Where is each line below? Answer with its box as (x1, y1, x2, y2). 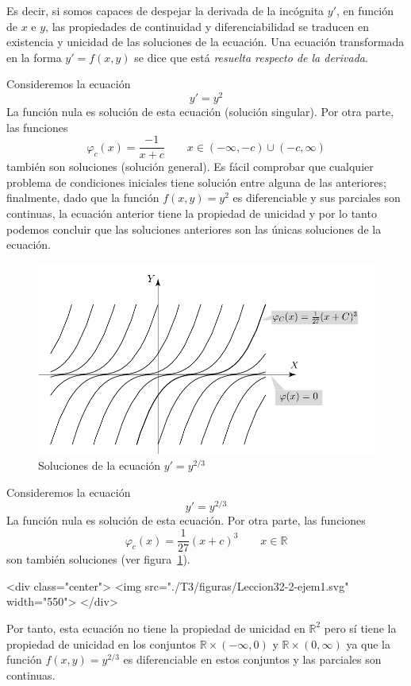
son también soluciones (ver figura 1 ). (6, 551, 190, 568)
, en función (336, 2, 394, 18)
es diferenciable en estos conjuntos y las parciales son (123, 651, 382, 668)
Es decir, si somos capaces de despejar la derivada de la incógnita (6, 2, 325, 18)
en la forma (6, 48, 62, 65)
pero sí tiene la (324, 619, 397, 636)
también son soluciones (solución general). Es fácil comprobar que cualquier (6, 158, 374, 175)
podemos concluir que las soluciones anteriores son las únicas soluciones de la (6, 220, 382, 237)
